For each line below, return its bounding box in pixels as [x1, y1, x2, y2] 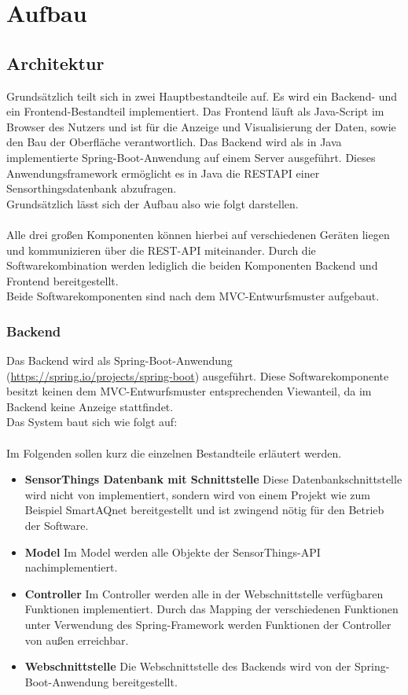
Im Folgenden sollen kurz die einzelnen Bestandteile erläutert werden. [6, 444, 342, 461]
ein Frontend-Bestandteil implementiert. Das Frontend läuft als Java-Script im [6, 103, 384, 120]
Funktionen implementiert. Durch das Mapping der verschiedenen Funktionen [24, 601, 399, 617]
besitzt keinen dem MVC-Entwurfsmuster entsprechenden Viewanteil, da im [6, 383, 372, 399]
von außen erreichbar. [24, 631, 129, 648]
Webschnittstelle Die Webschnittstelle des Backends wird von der [24, 658, 351, 675]
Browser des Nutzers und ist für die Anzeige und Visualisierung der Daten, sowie [6, 118, 396, 134]
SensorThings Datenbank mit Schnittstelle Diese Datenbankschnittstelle [24, 471, 402, 487]
